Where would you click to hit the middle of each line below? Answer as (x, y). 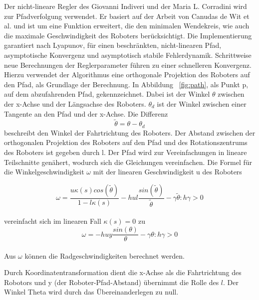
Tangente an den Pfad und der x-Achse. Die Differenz (86, 113)
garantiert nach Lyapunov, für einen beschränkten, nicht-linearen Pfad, (113, 45)
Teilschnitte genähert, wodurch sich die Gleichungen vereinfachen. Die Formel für (128, 162)
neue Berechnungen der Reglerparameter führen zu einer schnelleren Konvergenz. (128, 65)
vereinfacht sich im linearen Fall (53, 221)
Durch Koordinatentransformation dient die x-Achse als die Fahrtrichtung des (123, 272)
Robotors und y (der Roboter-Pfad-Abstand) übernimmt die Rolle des (112, 282)
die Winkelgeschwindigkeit (44, 172)
